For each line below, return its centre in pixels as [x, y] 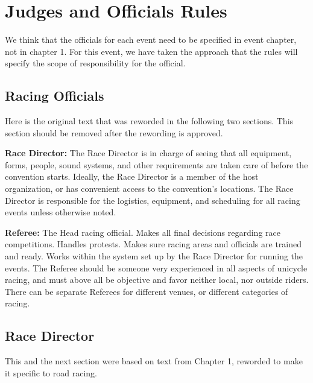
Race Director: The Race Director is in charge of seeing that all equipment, [148, 153]
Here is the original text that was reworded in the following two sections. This [149, 121]
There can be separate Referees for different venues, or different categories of [147, 291]
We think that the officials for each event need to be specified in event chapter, [151, 40]
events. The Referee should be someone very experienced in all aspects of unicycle [156, 267]
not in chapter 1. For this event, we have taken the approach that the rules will [151, 51]
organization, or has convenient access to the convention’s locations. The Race [149, 188]
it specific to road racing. [51, 372]
